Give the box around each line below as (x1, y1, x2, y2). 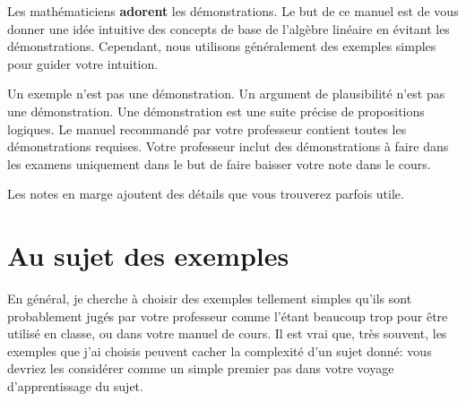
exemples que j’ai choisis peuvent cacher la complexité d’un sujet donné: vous (7, 341, 432, 360)
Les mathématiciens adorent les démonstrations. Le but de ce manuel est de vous (7, 2, 459, 20)
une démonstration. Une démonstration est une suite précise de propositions (7, 101, 425, 120)
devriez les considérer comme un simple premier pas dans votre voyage (7, 359, 394, 378)
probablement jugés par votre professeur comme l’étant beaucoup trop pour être (7, 306, 448, 325)
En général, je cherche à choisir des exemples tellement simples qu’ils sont (7, 289, 412, 308)
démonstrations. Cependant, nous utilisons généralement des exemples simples (7, 37, 436, 55)
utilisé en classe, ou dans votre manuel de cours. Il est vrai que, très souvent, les (7, 324, 447, 343)
